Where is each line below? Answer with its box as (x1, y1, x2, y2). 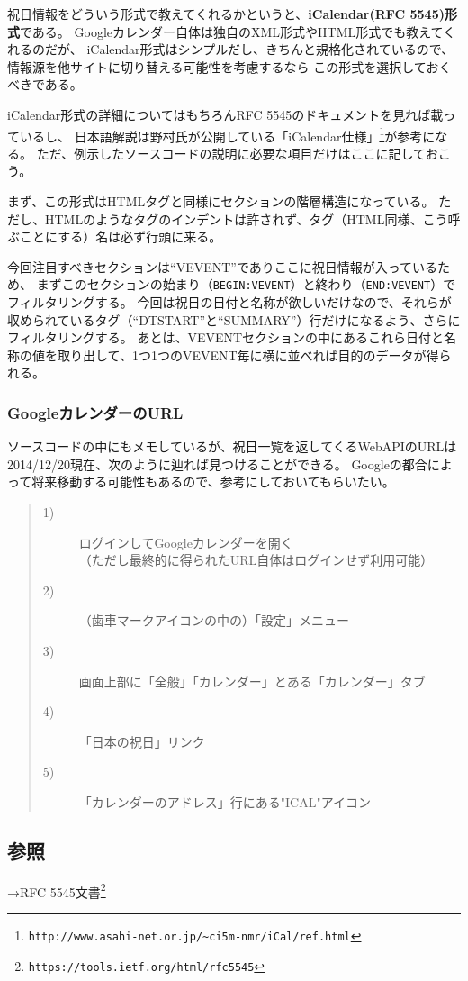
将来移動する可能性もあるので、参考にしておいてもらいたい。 (31, 472, 395, 491)
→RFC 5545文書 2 (7, 879, 106, 901)
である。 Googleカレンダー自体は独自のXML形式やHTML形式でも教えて (20, 22, 444, 41)
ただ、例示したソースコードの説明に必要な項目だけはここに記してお (36, 143, 438, 162)
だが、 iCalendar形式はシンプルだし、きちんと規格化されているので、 (44, 40, 454, 59)
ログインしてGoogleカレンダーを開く (78, 532, 293, 551)
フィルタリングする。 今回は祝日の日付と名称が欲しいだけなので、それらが (7, 293, 452, 312)
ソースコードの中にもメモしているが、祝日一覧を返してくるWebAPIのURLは (7, 437, 457, 456)
